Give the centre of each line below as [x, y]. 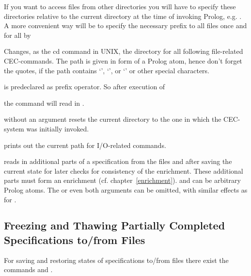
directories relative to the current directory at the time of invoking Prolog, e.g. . [123, 16]
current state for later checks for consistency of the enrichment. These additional [124, 170]
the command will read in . [44, 103]
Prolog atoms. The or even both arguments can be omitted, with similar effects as [126, 189]
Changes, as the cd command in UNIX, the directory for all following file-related [124, 51]
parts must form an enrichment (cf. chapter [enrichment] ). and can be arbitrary [122, 180]
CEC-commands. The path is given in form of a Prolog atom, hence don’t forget [123, 60]
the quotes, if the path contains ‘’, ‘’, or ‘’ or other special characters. [107, 70]
